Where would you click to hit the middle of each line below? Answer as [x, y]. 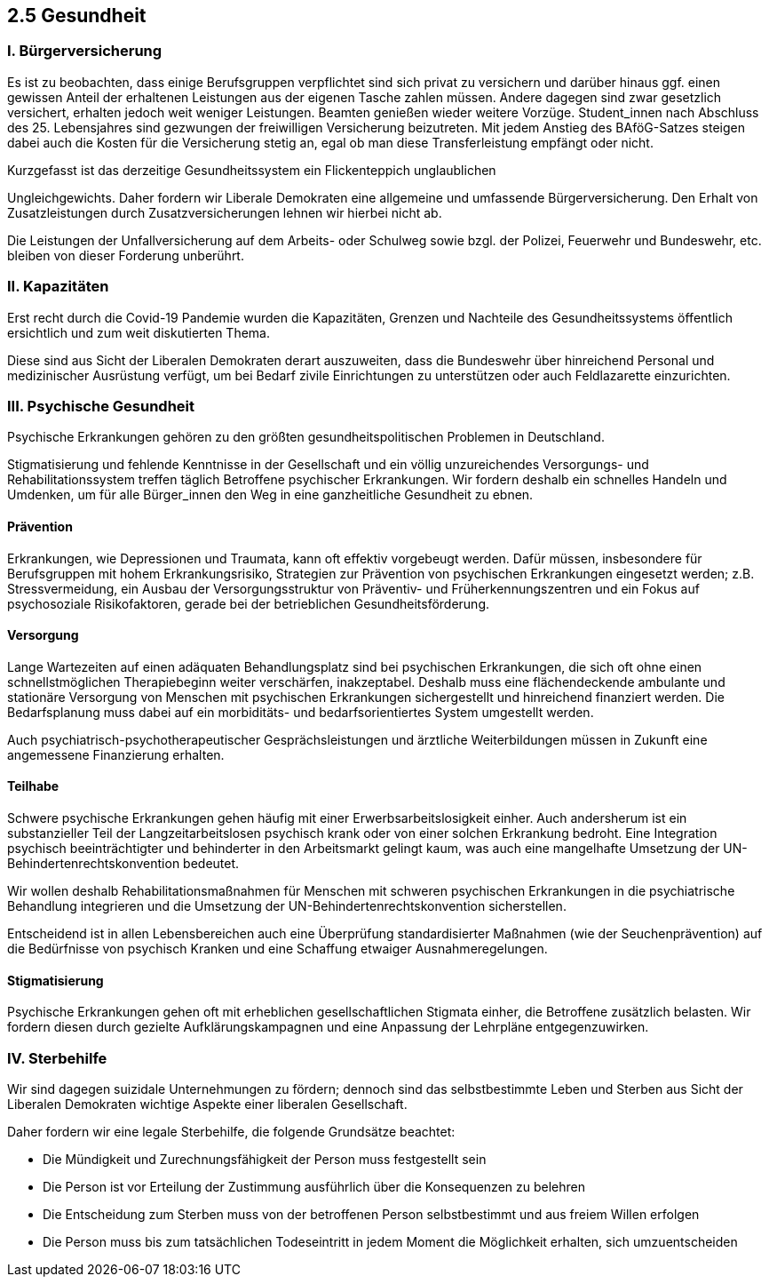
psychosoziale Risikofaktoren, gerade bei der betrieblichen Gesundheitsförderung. [249, 603]
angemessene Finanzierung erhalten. [116, 754]
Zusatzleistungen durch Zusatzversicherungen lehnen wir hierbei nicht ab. [225, 212]
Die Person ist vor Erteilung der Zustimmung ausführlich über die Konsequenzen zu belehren [314, 1186]
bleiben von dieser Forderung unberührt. [126, 255]
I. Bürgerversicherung [85, 51]
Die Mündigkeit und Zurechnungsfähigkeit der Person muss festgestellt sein [265, 1159]
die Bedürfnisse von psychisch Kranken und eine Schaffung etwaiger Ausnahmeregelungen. [277, 948]
